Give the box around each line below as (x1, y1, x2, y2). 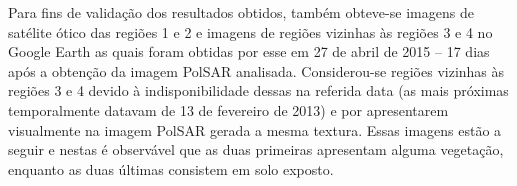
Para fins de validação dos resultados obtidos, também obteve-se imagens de (8, 2, 474, 22)
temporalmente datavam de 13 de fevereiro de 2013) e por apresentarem (8, 99, 449, 120)
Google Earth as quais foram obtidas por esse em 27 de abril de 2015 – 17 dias (8, 41, 490, 62)
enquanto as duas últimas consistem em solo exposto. (8, 158, 334, 179)
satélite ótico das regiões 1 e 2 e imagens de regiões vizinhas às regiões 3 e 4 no (8, 21, 493, 42)
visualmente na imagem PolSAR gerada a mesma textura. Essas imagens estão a (8, 119, 502, 140)
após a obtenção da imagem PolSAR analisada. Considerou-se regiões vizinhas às (8, 60, 505, 81)
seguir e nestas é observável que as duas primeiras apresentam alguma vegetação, (8, 139, 504, 160)
